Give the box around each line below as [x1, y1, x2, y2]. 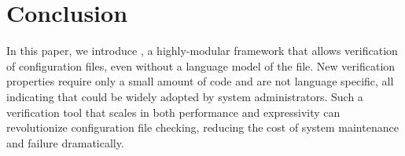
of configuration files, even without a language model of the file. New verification [6, 57, 396, 74]
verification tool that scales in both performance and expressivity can [6, 103, 341, 120]
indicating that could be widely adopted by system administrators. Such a [6, 88, 363, 104]
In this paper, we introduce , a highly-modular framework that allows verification [6, 42, 398, 59]
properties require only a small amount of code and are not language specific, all [6, 73, 394, 89]
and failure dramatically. [6, 134, 124, 151]
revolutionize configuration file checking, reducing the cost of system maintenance [6, 119, 399, 136]
